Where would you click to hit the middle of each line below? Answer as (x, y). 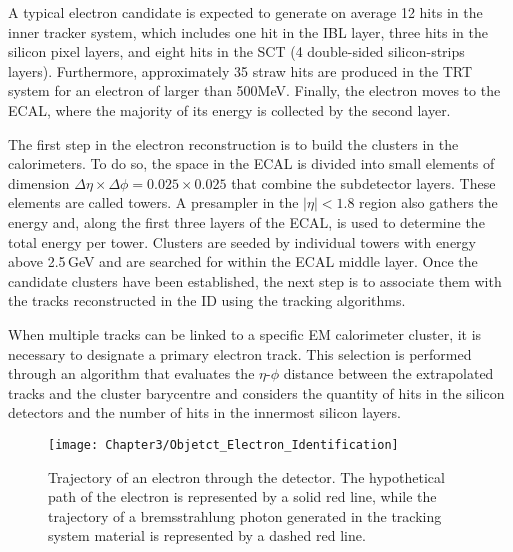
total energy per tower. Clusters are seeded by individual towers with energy (242, 241)
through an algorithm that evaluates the (131, 373)
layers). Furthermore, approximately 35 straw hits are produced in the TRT (240, 70)
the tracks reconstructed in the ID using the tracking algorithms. (207, 300)
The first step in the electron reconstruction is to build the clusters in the (233, 143)
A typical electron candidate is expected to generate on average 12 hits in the (245, 12)
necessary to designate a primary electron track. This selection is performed (240, 353)
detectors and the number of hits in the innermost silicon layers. (204, 412)
